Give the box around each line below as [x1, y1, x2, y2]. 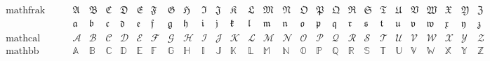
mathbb [6, 46, 39, 57]
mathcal [6, 34, 41, 44]
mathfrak [6, 6, 46, 16]
